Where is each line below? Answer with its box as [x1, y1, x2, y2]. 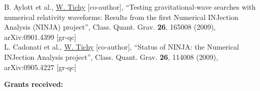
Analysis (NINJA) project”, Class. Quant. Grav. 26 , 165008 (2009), [4, 21, 216, 32]
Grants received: [4, 79, 63, 89]
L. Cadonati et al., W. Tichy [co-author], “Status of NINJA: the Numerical [4, 41, 239, 52]
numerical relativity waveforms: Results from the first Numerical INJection [4, 11, 239, 22]
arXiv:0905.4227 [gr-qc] [4, 61, 77, 72]
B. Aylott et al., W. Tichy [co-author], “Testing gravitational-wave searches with [4, 2, 256, 12]
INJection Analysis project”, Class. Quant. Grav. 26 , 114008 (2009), [4, 51, 218, 62]
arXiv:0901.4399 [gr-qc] [4, 31, 77, 42]
